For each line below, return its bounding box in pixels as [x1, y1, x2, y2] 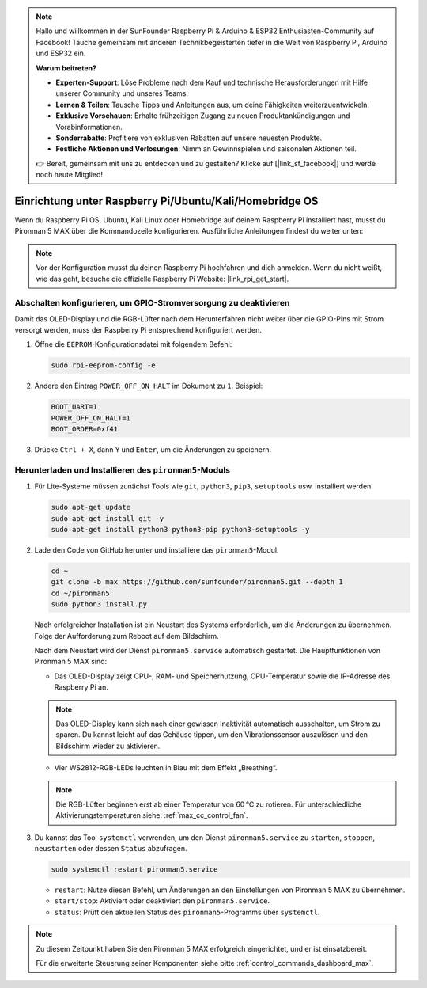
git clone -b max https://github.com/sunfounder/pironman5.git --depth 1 [51, 578, 343, 587]
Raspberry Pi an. [54, 682, 108, 692]
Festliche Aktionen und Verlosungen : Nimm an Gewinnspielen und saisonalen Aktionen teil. [55, 144, 357, 154]
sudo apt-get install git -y [51, 514, 164, 522]
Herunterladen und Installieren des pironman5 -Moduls [14, 464, 231, 475]
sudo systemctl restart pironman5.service [51, 865, 218, 874]
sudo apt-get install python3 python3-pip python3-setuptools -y [51, 525, 310, 534]
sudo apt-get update [51, 503, 130, 512]
